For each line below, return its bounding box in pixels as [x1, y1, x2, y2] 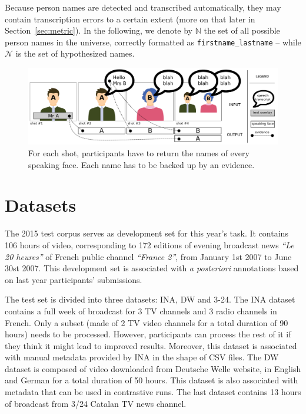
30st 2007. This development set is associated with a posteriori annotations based [5, 262, 299, 274]
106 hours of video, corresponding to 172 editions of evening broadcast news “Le [5, 238, 294, 251]
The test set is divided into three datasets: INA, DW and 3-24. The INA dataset [5, 293, 295, 305]
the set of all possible [204, 24, 280, 37]
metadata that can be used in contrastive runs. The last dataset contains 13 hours [5, 386, 301, 398]
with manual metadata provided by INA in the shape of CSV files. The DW [5, 351, 279, 363]
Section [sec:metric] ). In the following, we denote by [5, 24, 192, 37]
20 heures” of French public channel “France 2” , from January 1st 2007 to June [5, 250, 292, 262]
